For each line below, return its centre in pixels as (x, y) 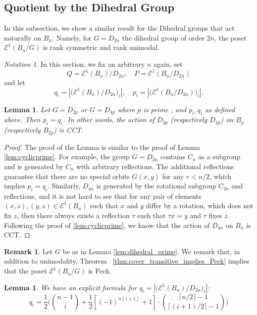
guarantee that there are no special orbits (67, 176)
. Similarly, (64, 186)
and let (15, 82)
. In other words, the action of (109, 119)
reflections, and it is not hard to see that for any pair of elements (103, 196)
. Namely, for (72, 37)
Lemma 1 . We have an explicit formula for (71, 287)
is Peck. (100, 271)
